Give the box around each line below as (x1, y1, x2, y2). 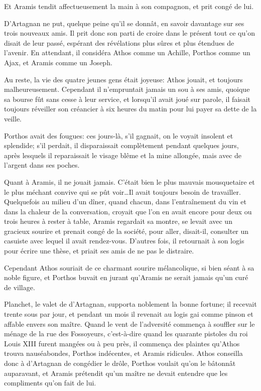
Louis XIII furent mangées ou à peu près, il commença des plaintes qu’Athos (4, 338, 240, 348)
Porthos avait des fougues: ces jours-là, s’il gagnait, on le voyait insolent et (4, 130, 233, 141)
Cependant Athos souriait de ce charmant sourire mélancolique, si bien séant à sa (4, 262, 254, 273)
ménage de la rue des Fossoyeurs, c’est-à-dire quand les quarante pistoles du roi (4, 328, 248, 339)
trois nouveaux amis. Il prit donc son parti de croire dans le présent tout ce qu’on (4, 28, 255, 38)
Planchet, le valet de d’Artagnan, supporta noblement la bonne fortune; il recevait (4, 299, 257, 309)
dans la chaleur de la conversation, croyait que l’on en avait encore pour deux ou (4, 206, 252, 216)
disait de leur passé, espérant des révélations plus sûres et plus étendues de (4, 37, 234, 48)
